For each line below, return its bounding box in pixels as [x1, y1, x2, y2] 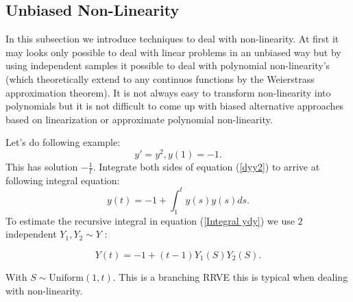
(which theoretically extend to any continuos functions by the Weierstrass [5, 71, 315, 86]
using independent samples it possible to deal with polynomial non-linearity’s [5, 58, 330, 73]
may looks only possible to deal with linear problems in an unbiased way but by [5, 45, 341, 59]
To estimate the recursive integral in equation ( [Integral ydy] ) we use [5, 213, 295, 227]
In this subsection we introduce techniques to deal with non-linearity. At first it [5, 32, 339, 46]
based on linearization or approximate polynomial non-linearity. [5, 112, 273, 126]
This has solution [5, 160, 78, 174]
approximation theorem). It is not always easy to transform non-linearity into [5, 85, 331, 99]
